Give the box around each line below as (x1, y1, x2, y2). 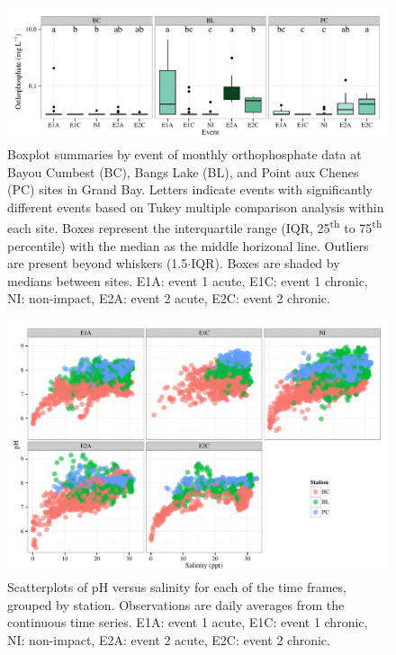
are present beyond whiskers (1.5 (7, 254, 188, 273)
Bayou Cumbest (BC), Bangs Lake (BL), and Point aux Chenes (7, 162, 359, 181)
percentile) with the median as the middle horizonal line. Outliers (7, 236, 369, 255)
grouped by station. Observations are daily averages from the (7, 595, 345, 614)
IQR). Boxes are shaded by (191, 254, 340, 273)
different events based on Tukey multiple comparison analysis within (7, 197, 384, 216)
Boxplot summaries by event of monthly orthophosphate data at (7, 145, 362, 164)
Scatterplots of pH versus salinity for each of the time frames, (7, 578, 346, 597)
